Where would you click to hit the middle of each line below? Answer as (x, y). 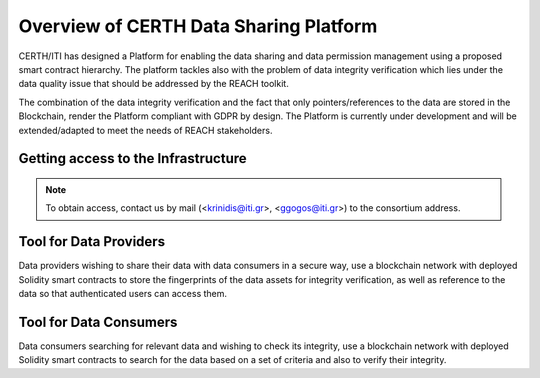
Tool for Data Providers (91, 241)
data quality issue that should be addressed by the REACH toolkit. (153, 84)
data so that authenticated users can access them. (123, 293)
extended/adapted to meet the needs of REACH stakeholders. (145, 130)
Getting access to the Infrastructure (132, 158)
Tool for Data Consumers (98, 321)
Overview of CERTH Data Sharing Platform (198, 26)
